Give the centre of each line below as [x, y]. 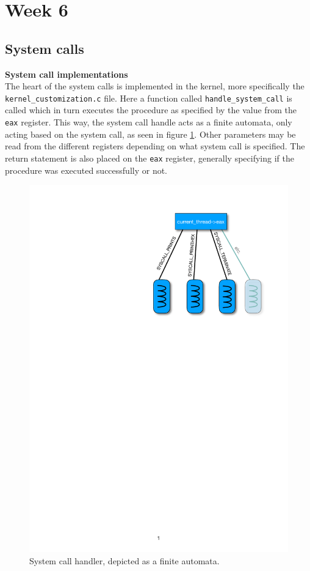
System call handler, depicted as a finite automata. [124, 560]
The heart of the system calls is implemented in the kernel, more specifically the [155, 86]
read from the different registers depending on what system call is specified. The [155, 146]
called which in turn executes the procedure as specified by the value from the [151, 110]
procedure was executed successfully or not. [86, 170]
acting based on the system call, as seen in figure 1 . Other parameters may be [150, 134]
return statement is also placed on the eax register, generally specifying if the [150, 158]
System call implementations [67, 74]
